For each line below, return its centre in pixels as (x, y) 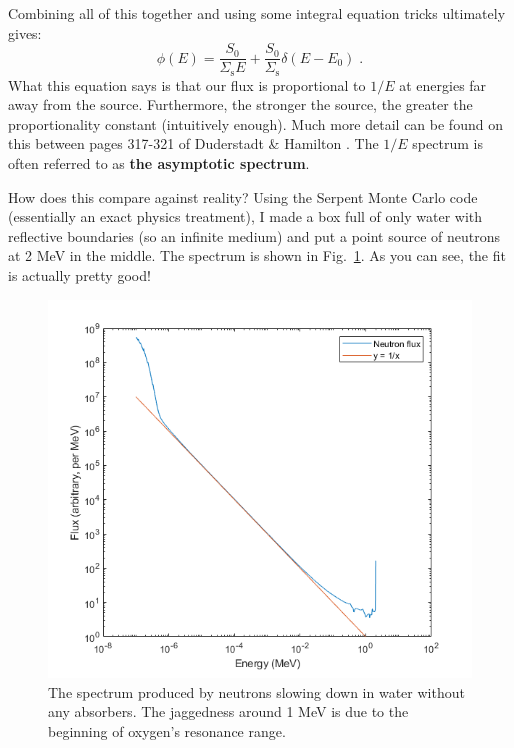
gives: (25, 32)
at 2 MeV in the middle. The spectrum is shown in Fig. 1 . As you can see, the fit (257, 255)
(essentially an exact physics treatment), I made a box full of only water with (245, 216)
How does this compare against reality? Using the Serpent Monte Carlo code (243, 196)
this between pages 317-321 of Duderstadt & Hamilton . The (193, 143)
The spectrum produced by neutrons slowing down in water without (256, 691)
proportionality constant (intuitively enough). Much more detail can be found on (255, 123)
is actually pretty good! (79, 275)
